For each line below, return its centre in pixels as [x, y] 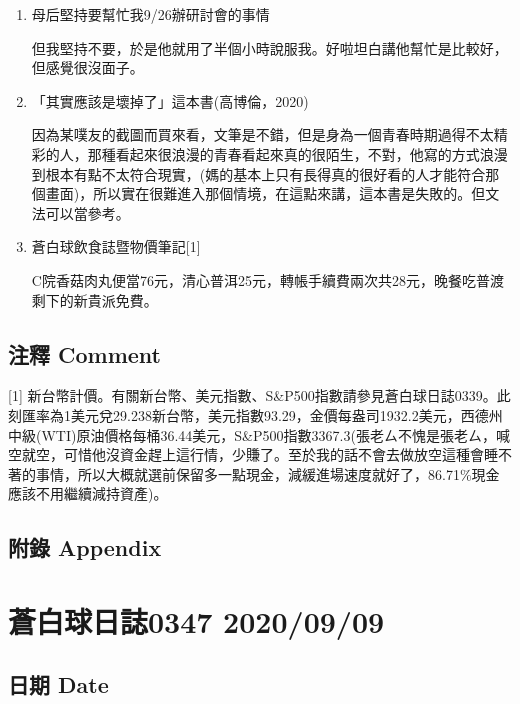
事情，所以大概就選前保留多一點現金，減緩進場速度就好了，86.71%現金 [267, 473]
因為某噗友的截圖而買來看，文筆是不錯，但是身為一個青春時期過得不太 [262, 134]
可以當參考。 [87, 212]
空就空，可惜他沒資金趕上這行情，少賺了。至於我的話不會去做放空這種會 [246, 454]
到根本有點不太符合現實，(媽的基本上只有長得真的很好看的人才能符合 [258, 173]
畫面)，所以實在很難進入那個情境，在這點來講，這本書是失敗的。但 [265, 193]
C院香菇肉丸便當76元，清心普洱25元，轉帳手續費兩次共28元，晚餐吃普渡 [267, 279]
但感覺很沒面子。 [87, 67]
